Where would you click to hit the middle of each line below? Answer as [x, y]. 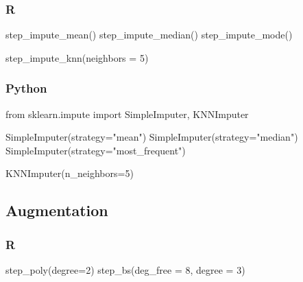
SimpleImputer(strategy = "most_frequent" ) [96, 150]
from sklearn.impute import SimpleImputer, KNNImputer [127, 114]
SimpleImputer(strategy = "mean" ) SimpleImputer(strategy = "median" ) [152, 137]
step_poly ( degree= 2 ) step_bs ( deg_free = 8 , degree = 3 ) [125, 270]
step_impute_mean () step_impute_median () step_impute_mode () [149, 35]
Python [26, 88]
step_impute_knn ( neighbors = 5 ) [77, 57]
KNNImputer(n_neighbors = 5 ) [70, 173]
